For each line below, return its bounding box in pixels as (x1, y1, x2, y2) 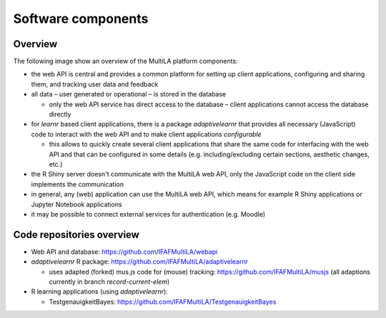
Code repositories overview (13, 229, 139, 241)
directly (49, 110, 71, 119)
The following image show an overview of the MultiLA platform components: (13, 57, 239, 66)
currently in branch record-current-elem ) (49, 277, 170, 286)
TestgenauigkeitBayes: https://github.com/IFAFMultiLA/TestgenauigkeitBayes (49, 297, 277, 306)
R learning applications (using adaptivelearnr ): (31, 287, 168, 296)
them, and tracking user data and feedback (31, 79, 159, 89)
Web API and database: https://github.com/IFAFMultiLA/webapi (31, 247, 218, 256)
